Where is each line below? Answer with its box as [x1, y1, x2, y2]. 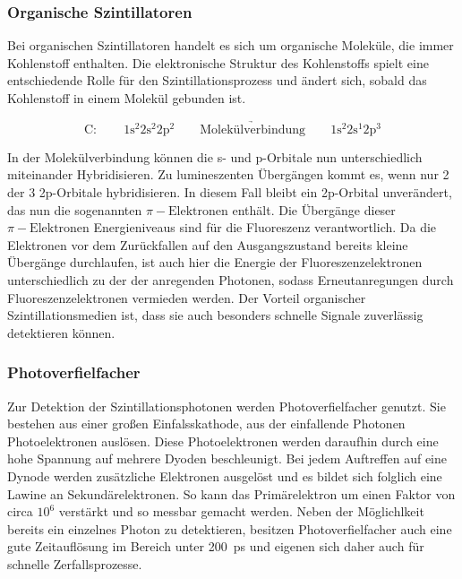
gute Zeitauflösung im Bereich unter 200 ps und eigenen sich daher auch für [7, 537, 424, 556]
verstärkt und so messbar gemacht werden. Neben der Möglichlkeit [58, 502, 424, 521]
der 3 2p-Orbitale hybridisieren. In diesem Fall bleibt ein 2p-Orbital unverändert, [7, 183, 452, 201]
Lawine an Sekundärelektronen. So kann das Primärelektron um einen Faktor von [7, 484, 456, 503]
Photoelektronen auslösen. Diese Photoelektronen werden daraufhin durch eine [7, 431, 439, 450]
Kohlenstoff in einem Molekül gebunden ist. [7, 89, 246, 107]
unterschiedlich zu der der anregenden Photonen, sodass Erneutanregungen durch [7, 270, 454, 289]
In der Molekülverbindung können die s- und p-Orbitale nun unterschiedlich [7, 147, 423, 166]
